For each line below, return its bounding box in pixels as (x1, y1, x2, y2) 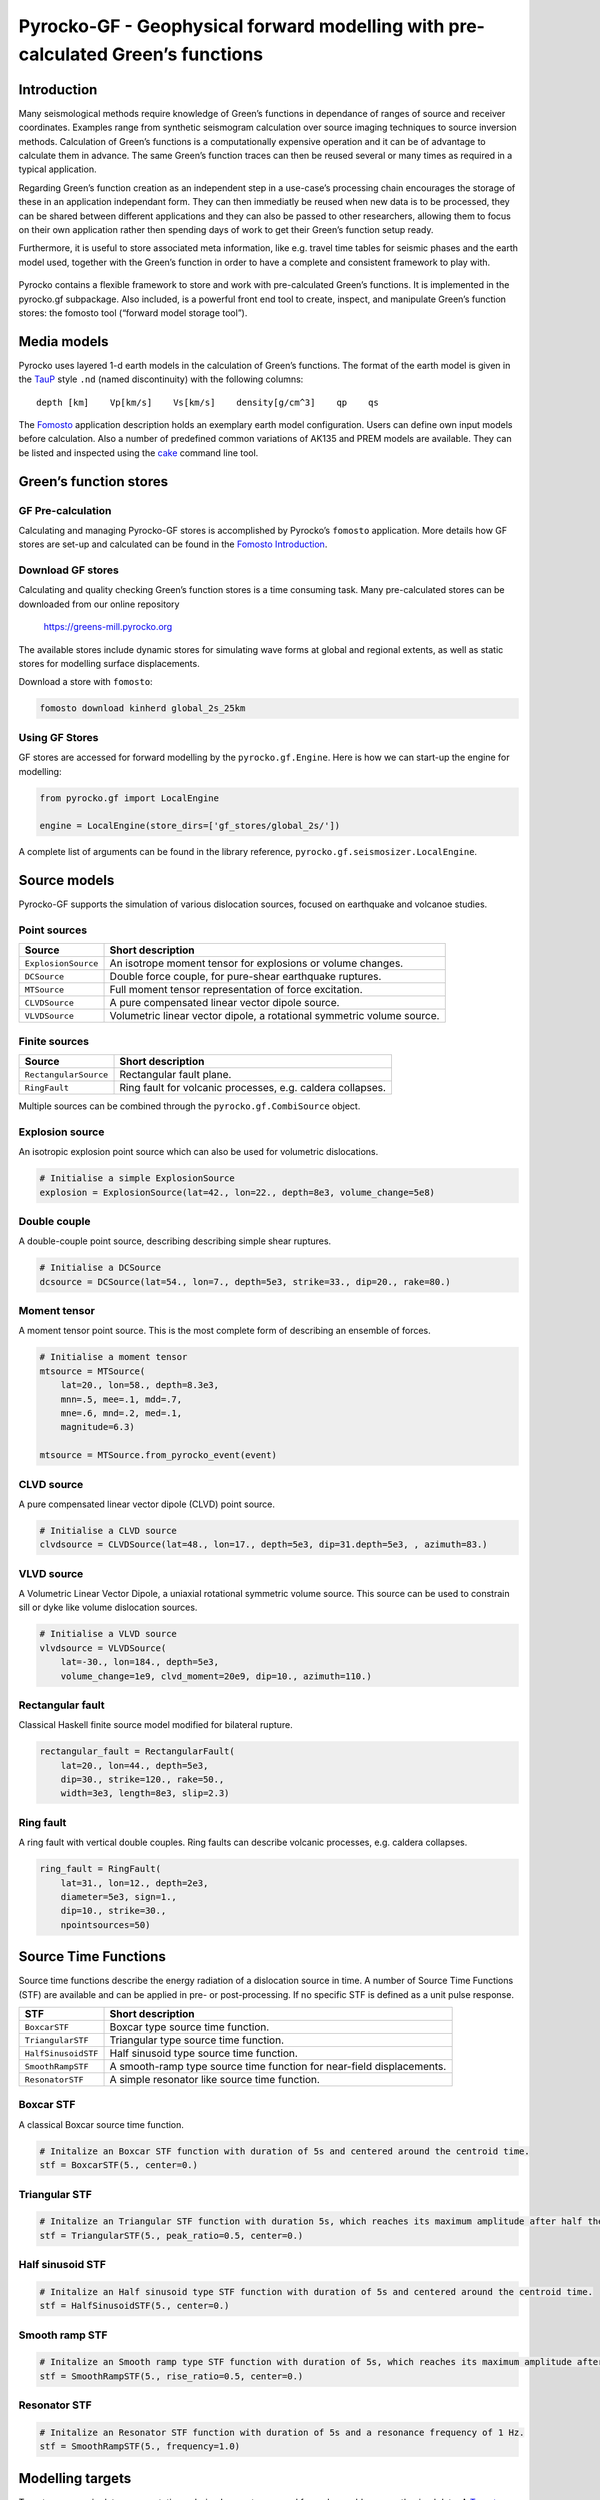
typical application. (18, 163, 97, 175)
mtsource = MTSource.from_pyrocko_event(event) (39, 1450, 277, 1461)
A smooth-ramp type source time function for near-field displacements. (109, 2060, 447, 2074)
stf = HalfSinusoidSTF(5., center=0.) (39, 2300, 230, 2312)
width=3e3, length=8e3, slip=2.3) (60, 1788, 230, 1799)
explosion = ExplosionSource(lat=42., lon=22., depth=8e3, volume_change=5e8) (39, 1186, 435, 1198)
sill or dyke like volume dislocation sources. (18, 1601, 198, 1614)
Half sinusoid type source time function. (109, 2046, 299, 2060)
